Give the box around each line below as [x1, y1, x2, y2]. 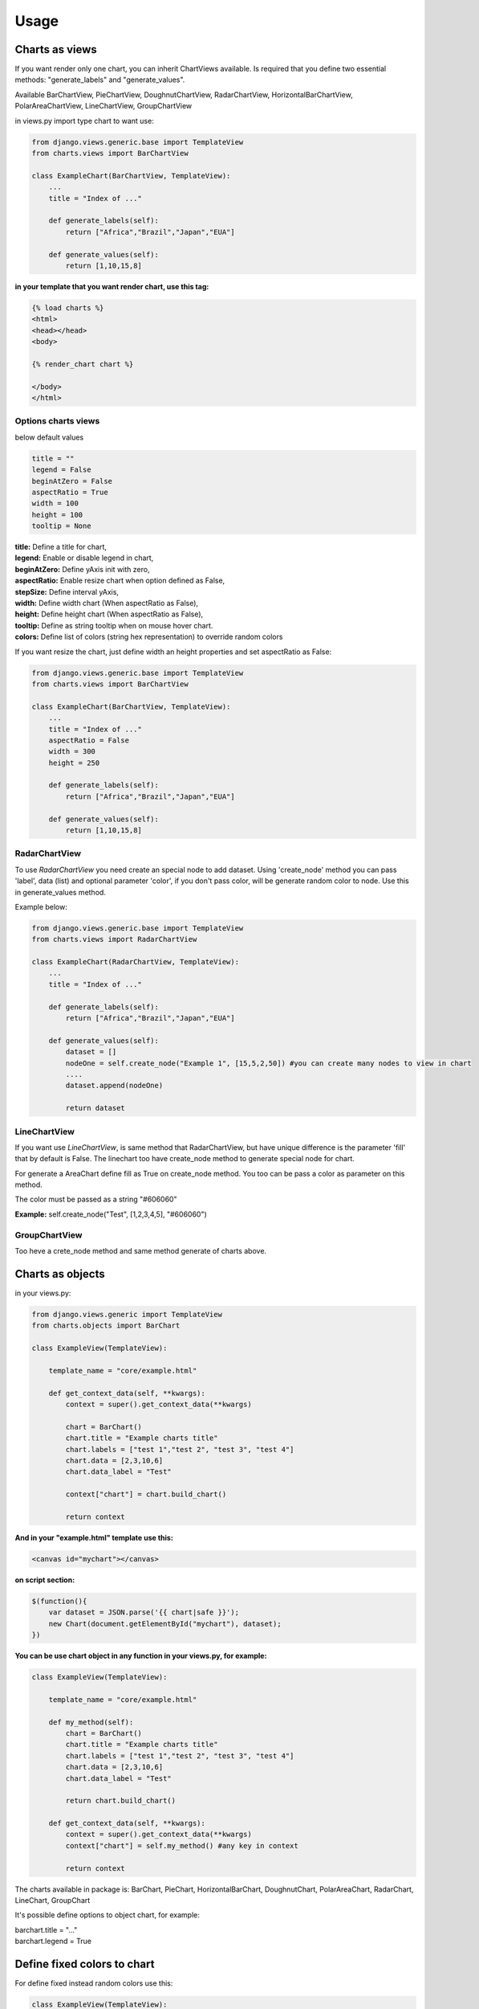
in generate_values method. [14, 887, 106, 897]
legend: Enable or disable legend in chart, [14, 553, 154, 563]
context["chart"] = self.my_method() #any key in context [65, 1841, 298, 1850]
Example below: [14, 902, 68, 911]
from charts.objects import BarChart [31, 1321, 181, 1330]
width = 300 [48, 747, 96, 756]
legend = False [31, 465, 91, 474]
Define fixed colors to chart [14, 1957, 155, 1970]
